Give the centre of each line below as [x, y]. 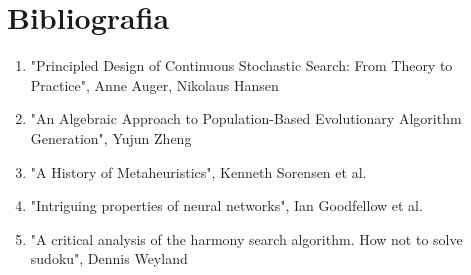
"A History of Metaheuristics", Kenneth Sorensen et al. [198, 171]
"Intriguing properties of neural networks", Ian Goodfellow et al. [226, 205]
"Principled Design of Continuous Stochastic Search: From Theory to [241, 65]
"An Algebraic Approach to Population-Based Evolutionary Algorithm [246, 118]
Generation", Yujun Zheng [111, 137]
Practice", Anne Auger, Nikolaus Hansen [154, 84]
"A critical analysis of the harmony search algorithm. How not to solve [246, 238]
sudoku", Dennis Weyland [109, 258]
